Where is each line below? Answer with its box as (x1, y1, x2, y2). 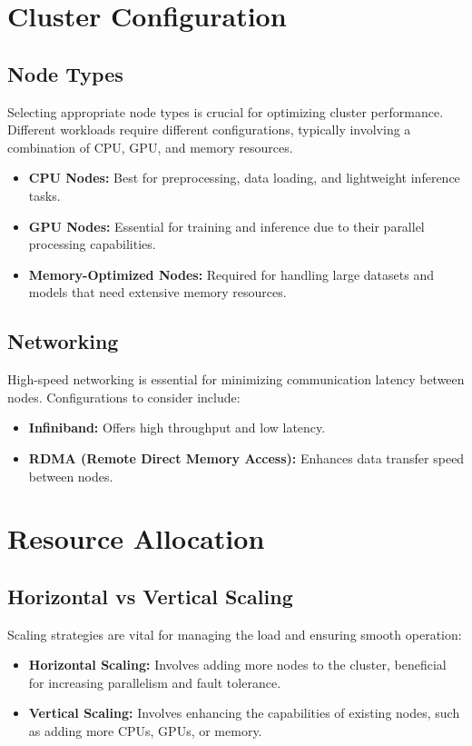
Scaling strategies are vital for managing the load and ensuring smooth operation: (7, 624, 462, 643)
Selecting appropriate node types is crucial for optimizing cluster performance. (7, 102, 444, 121)
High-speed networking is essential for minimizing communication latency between (7, 370, 465, 389)
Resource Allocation (7, 520, 265, 557)
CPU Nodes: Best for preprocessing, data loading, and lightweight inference (28, 168, 460, 187)
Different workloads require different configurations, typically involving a (7, 120, 411, 139)
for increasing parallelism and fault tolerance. (28, 672, 281, 691)
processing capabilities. (28, 234, 156, 254)
